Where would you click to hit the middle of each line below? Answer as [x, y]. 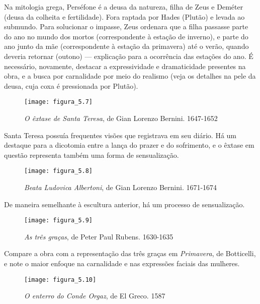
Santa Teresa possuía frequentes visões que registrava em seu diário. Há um [120, 135]
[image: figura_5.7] [59, 102]
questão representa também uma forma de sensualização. [92, 155]
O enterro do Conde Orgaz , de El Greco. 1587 [95, 296]
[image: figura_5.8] [59, 171]
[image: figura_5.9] [59, 221]
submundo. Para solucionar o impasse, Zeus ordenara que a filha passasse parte [126, 26]
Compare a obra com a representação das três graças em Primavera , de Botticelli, [130, 253]
